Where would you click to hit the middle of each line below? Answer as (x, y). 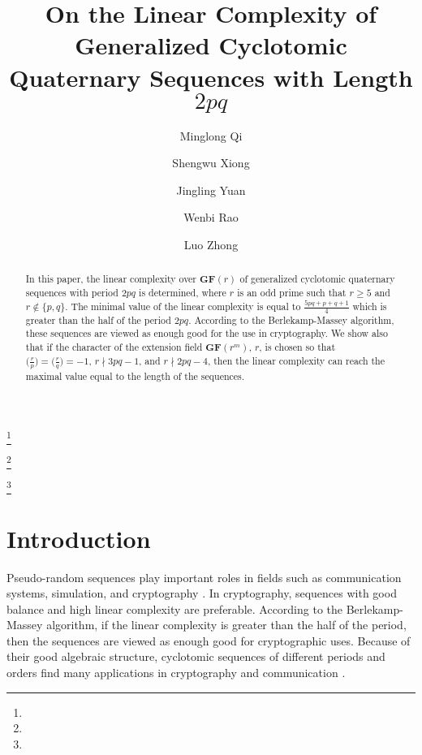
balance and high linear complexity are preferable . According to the (175, 608)
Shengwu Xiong (211, 163)
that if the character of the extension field (114, 346)
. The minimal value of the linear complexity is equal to (183, 306)
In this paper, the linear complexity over (111, 279)
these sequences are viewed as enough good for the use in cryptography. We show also (207, 333)
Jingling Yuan (211, 190)
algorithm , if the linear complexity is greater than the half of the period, (226, 625)
